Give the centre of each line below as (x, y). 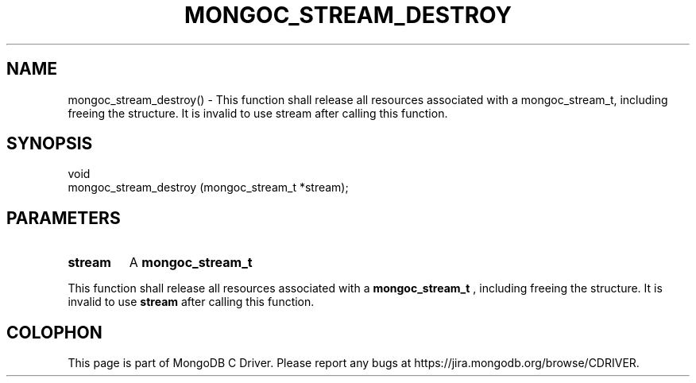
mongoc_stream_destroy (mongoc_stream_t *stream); (208, 188)
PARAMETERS (64, 218)
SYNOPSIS (50, 144)
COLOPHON (54, 332)
